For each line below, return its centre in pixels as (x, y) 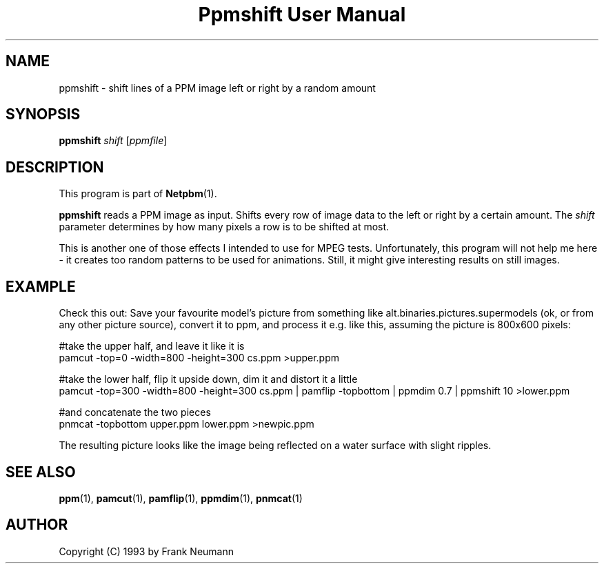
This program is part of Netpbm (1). (138, 194)
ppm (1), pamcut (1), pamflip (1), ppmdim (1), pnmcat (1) (181, 498)
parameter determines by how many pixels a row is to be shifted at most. (224, 227)
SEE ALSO (41, 472)
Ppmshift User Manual (302, 14)
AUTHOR (37, 525)
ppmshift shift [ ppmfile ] (113, 141)
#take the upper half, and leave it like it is (152, 346)
